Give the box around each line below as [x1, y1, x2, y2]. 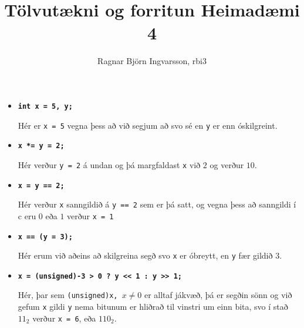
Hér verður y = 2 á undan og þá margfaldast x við [18, 158, 201, 170]
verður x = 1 [67, 209, 114, 222]
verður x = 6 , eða [32, 312, 96, 324]
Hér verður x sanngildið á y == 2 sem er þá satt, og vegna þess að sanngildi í [18, 198, 296, 210]
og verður [210, 158, 244, 170]
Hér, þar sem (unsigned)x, [18, 289, 118, 301]
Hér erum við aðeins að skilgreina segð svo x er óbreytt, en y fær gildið [18, 249, 273, 262]
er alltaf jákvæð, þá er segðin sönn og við [144, 289, 292, 301]
